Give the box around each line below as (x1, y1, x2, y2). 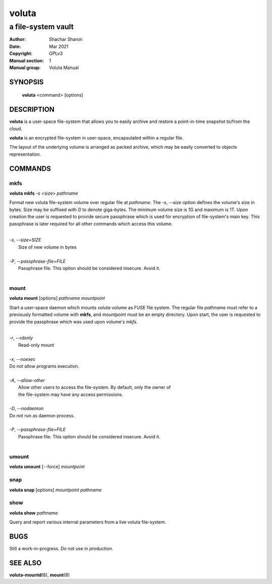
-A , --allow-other (9, 377, 45, 383)
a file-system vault (9, 22, 74, 31)
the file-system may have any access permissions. (18, 391, 123, 398)
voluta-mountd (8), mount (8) (9, 572, 70, 578)
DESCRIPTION (9, 105, 55, 114)
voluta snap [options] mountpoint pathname (9, 487, 102, 493)
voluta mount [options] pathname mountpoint (9, 295, 105, 301)
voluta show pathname (9, 509, 58, 516)
